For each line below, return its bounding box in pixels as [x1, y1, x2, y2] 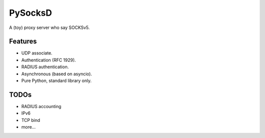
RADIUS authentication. [21, 64, 69, 70]
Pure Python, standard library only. [21, 78, 92, 83]
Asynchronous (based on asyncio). [21, 71, 92, 77]
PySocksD [9, 7, 53, 18]
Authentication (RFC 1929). [21, 57, 76, 63]
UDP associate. [21, 50, 53, 56]
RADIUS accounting [21, 103, 61, 109]
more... [21, 124, 36, 130]
